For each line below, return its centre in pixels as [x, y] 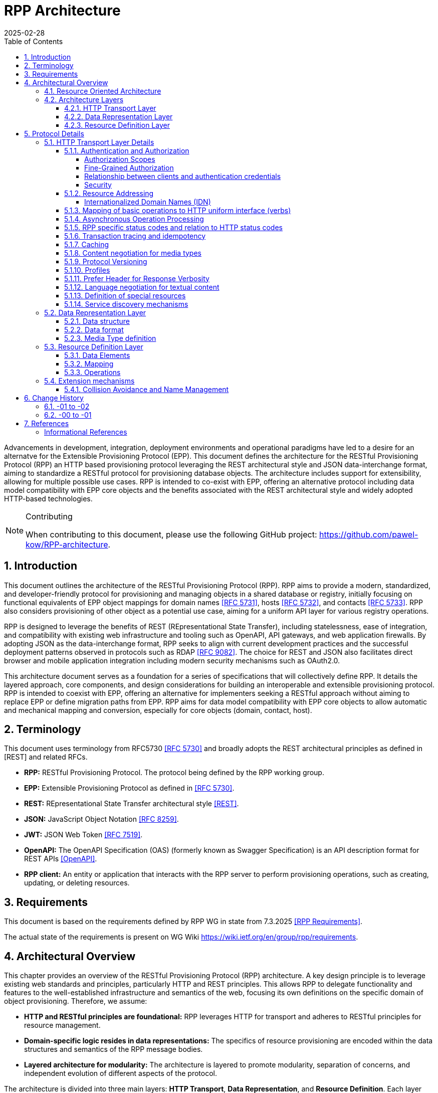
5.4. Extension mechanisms [89, 381]
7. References [47, 423]
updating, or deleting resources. [77, 883]
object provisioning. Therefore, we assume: [76, 1001]
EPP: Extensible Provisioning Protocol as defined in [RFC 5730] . [129, 788]
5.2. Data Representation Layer [95, 312]
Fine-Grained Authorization [129, 167]
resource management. [62, 1025]
